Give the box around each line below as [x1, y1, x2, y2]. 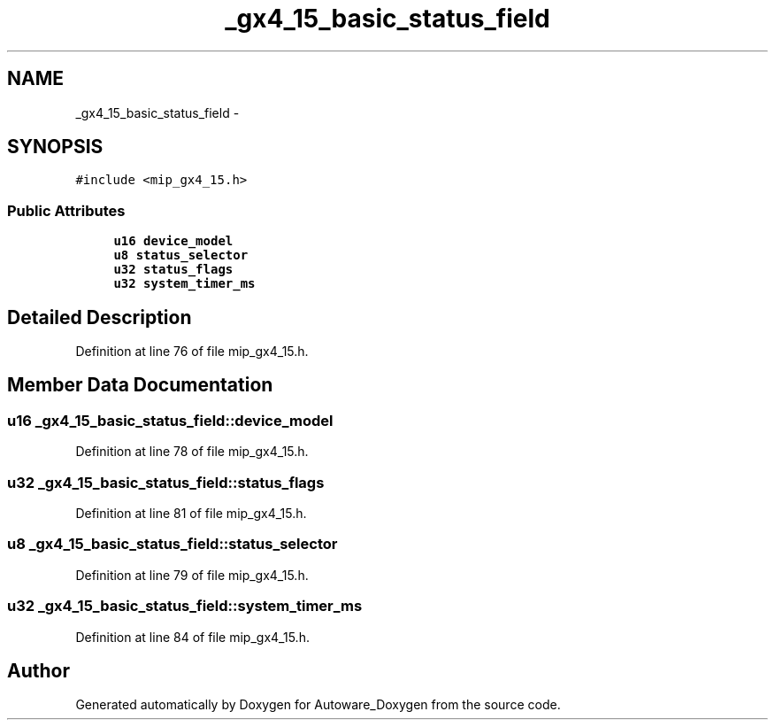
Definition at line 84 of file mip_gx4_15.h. [75, 629, 310, 645]
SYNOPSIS [7, 135, 104, 159]
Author [7, 659, 70, 682]
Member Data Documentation [7, 374, 273, 397]
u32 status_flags [113, 262, 234, 277]
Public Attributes [7, 201, 126, 220]
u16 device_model [113, 234, 234, 249]
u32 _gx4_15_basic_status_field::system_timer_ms [7, 597, 363, 615]
